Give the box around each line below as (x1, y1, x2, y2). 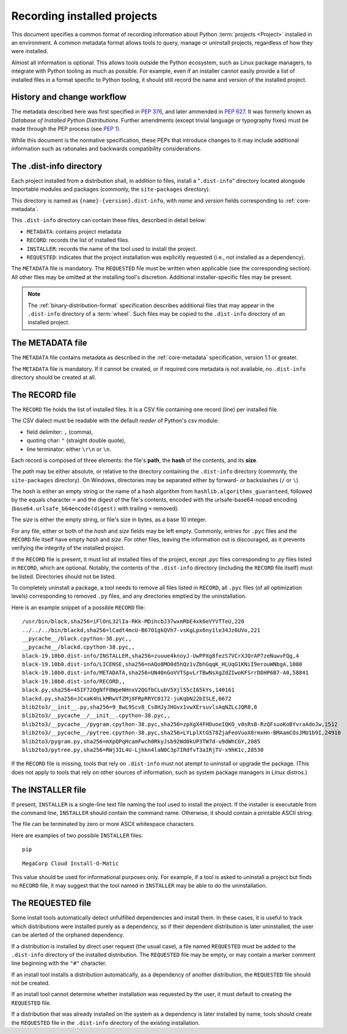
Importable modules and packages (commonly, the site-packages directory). (11, 185, 211, 193)
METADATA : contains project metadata (26, 228, 122, 235)
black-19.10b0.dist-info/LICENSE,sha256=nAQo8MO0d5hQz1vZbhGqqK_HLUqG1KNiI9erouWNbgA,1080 (22, 661, 302, 668)
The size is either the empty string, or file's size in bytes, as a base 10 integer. (11, 516, 207, 523)
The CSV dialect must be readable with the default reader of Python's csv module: (11, 417, 219, 425)
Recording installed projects (11, 9, 158, 23)
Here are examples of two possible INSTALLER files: (11, 831, 144, 839)
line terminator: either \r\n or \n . (26, 445, 112, 453)
